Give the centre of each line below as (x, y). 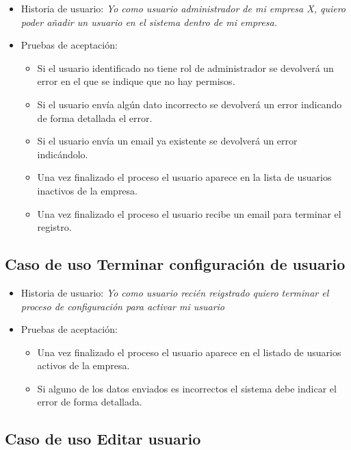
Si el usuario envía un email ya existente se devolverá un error (167, 141)
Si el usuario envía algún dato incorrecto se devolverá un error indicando (190, 104)
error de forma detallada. (90, 402)
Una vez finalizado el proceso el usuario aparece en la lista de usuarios (184, 177)
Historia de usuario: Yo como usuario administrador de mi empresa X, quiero (183, 8)
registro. (54, 227)
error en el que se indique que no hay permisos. (136, 81)
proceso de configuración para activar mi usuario (122, 306)
